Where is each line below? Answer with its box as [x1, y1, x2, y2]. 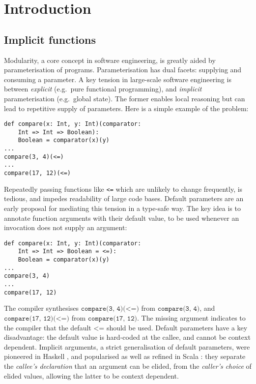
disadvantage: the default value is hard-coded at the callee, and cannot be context [4, 332, 251, 342]
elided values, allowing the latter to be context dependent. [4, 370, 179, 381]
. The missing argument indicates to [137, 312, 246, 323]
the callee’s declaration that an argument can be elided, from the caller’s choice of [4, 360, 252, 371]
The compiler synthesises [4, 303, 79, 313]
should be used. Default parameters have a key [106, 322, 248, 332]
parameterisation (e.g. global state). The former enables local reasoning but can [4, 93, 245, 103]
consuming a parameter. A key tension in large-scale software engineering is [4, 74, 231, 84]
